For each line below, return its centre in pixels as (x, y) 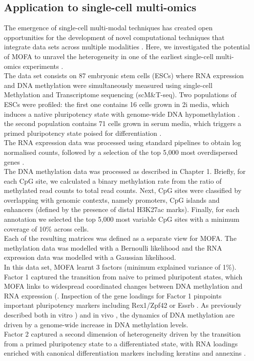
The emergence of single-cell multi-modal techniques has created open (108, 28)
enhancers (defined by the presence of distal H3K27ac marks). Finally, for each (122, 209)
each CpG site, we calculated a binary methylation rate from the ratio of (113, 180)
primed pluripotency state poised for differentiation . (83, 133)
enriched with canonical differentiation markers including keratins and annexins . (125, 353)
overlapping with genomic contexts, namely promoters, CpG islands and (112, 200)
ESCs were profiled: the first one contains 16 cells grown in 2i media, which (117, 104)
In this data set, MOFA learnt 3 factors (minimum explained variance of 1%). (120, 267)
